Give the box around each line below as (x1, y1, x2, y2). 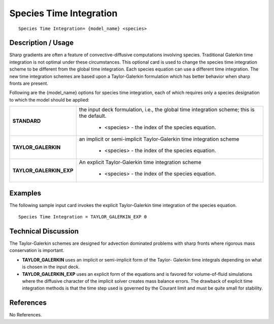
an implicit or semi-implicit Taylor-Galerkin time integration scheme (79, 136, 239, 143)
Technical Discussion (9, 226, 79, 236)
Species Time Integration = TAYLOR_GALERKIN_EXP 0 (18, 214, 147, 220)
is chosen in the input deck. (22, 264, 80, 270)
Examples (9, 188, 42, 198)
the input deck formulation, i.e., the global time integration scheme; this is (79, 106, 255, 113)
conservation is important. (9, 247, 64, 253)
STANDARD (12, 117, 41, 124)
